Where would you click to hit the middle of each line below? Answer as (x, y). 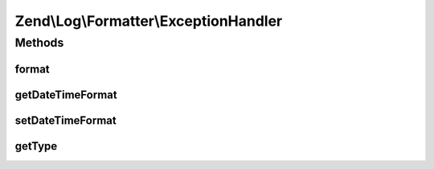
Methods (39, 43)
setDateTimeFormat (66, 120)
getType (36, 146)
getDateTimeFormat (66, 95)
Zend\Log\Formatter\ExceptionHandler (149, 21)
